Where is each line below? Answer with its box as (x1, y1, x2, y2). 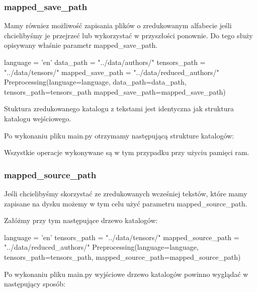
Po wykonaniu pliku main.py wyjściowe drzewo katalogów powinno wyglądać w (4, 268, 248, 279)
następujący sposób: (4, 278, 65, 289)
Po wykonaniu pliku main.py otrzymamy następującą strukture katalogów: (4, 130, 234, 140)
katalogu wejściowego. (4, 113, 71, 123)
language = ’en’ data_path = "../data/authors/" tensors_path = (4, 57, 206, 67)
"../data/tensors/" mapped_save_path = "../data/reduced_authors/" (4, 66, 219, 77)
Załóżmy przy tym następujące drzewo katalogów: (4, 215, 158, 226)
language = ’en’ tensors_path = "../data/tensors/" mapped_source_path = (4, 232, 239, 242)
